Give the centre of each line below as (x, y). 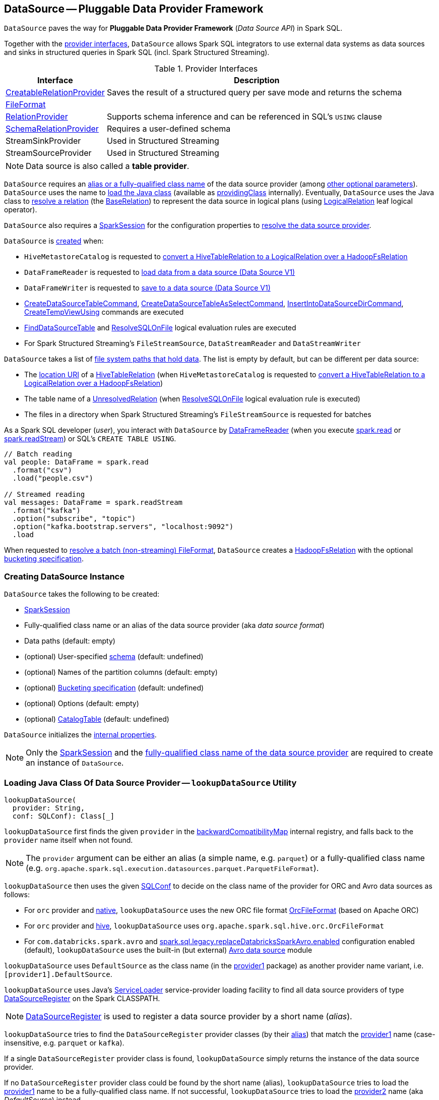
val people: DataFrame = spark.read (76, 462)
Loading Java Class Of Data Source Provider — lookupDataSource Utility (150, 783)
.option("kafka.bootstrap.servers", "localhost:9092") (123, 527)
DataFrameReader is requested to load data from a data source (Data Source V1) (160, 272)
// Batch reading (38, 454)
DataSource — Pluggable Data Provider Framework (134, 9)
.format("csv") (42, 470)
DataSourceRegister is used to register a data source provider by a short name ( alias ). (189, 1016)
